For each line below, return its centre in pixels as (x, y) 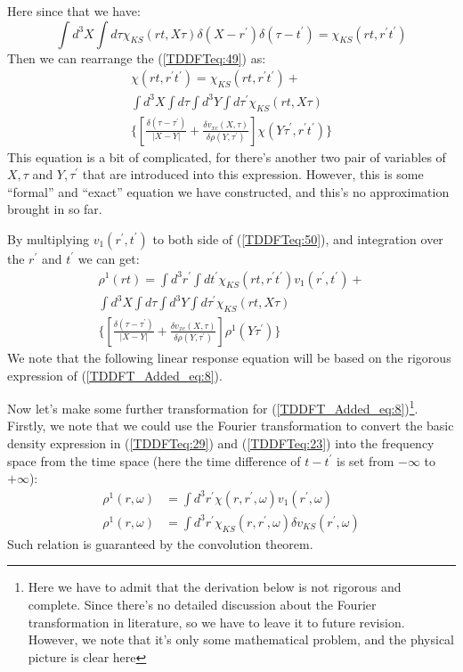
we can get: (109, 258)
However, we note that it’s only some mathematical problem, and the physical (241, 639)
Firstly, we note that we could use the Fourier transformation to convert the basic (231, 426)
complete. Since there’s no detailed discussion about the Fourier (202, 604)
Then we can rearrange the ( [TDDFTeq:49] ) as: (137, 57)
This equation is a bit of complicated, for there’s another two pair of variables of (227, 156)
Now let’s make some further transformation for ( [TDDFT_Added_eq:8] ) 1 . (213, 407)
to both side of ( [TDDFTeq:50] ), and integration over (298, 238)
